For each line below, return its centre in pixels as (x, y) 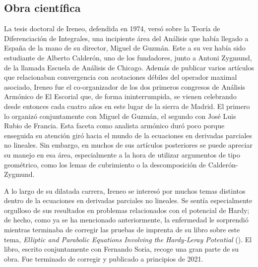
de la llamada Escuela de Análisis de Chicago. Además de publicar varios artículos (129, 67)
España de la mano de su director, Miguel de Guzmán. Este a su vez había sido (125, 48)
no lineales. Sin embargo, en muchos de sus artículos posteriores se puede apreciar (128, 145)
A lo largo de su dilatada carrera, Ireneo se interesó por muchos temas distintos (125, 190)
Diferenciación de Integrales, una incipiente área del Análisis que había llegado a (126, 38)
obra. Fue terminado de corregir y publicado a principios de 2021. (104, 258)
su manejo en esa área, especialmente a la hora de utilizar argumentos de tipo (122, 154)
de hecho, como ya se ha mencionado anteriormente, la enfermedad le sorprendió (126, 220)
